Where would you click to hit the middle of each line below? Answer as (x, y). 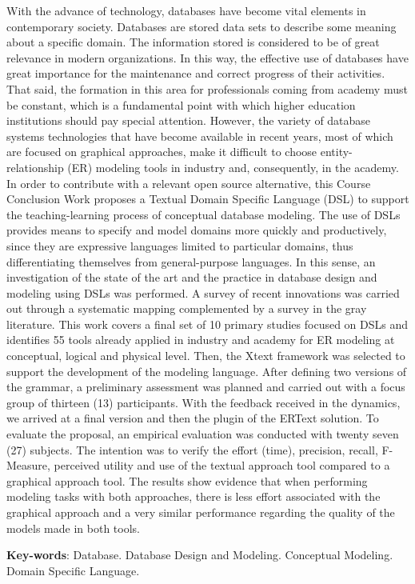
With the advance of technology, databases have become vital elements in (186, 10)
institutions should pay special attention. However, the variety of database (189, 120)
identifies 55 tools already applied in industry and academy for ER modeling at (201, 340)
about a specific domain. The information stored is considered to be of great (193, 42)
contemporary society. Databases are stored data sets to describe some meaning (202, 26)
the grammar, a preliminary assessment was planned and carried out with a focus (206, 387)
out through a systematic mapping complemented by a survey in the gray (187, 308)
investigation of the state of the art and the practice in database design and (192, 277)
